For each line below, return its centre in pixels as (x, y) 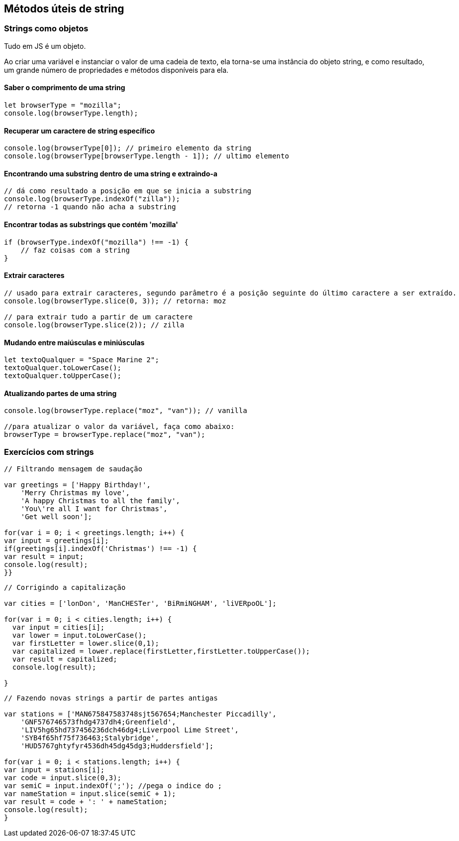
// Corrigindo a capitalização (65, 588)
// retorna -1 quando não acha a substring (90, 207)
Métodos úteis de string (64, 9)
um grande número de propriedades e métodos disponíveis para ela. (116, 70)
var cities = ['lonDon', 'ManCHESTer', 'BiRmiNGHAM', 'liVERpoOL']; (140, 604)
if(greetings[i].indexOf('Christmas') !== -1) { (100, 549)
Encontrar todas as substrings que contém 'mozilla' (91, 225)
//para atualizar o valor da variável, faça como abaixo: (119, 427)
